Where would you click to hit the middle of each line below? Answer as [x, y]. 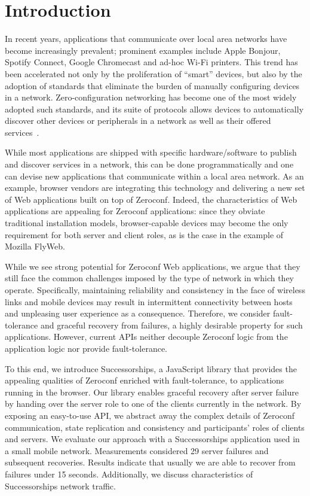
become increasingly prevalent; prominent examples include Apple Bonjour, [143, 50]
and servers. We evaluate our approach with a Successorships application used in [152, 439]
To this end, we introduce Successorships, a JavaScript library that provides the [151, 368]
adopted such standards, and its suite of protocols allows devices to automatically [154, 109]
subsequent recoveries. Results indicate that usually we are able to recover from [150, 462]
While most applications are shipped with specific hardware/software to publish [151, 152]
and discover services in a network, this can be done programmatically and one [149, 164]
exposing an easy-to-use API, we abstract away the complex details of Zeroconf [150, 415]
